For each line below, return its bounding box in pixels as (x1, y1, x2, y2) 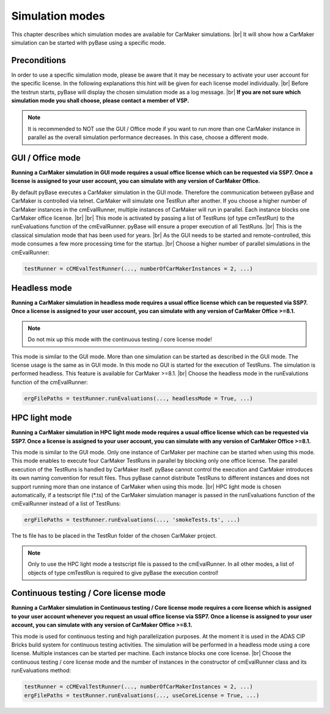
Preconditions (11, 55, 67, 66)
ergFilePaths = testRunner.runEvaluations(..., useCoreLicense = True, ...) (24, 692, 260, 699)
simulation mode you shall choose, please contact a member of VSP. (11, 97, 189, 104)
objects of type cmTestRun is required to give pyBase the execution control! (28, 569, 219, 576)
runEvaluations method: (11, 667, 71, 674)
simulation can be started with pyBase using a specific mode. (11, 39, 166, 46)
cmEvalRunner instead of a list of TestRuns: (11, 500, 121, 508)
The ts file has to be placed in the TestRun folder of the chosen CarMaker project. (11, 532, 217, 539)
